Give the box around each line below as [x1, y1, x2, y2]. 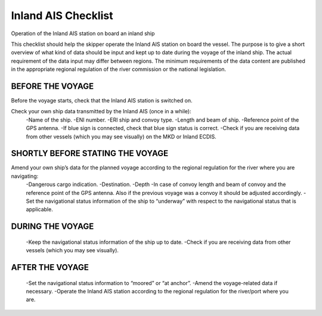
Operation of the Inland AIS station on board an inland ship [11, 30, 155, 37]
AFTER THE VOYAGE [11, 262, 89, 272]
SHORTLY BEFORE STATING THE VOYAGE [11, 148, 169, 159]
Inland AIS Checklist [11, 9, 113, 22]
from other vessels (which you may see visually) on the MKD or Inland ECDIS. [26, 133, 217, 140]
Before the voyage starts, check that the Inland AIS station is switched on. [11, 97, 193, 104]
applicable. [26, 206, 53, 213]
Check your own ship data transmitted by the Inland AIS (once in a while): [11, 108, 191, 115]
